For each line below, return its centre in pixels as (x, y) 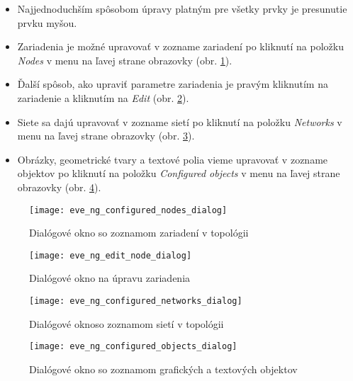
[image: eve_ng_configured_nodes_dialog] (128, 210)
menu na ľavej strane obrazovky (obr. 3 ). (106, 136)
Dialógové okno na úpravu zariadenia (110, 278)
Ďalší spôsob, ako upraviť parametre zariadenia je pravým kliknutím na (173, 84)
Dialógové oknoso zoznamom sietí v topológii (127, 323)
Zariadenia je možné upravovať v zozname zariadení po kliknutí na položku (180, 46)
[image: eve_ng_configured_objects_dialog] (133, 347)
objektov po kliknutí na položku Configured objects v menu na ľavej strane (179, 173)
